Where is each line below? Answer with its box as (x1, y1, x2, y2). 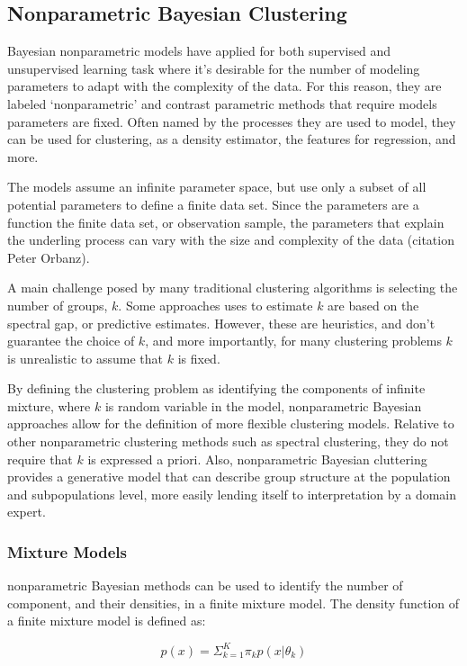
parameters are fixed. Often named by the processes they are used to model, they (7, 112, 456, 130)
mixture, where (7, 396, 91, 415)
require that (7, 449, 73, 468)
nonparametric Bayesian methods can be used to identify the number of (7, 576, 403, 595)
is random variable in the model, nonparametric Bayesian (104, 396, 422, 415)
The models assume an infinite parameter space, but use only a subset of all (7, 177, 427, 196)
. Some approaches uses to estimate (118, 295, 313, 314)
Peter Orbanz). (7, 247, 90, 266)
